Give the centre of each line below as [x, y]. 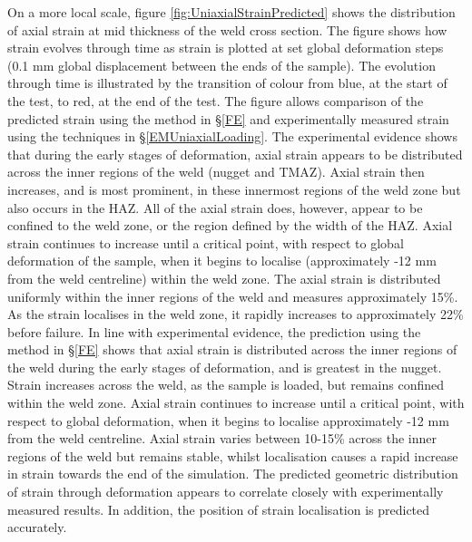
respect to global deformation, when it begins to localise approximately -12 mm [228, 420]
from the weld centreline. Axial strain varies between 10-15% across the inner [222, 438]
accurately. [37, 527]
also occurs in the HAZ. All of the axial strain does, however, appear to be [215, 207]
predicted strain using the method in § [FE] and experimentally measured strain [228, 118]
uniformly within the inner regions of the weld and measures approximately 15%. [233, 296]
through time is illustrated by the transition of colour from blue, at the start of [227, 83]
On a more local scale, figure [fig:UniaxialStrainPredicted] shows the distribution [231, 12]
